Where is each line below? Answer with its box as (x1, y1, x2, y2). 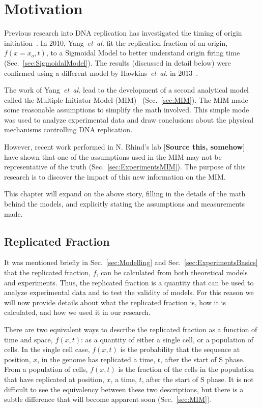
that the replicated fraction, (4, 267, 91, 278)
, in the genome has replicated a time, (37, 354, 156, 364)
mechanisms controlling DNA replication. (4, 124, 133, 135)
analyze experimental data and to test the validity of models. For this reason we (4, 287, 254, 298)
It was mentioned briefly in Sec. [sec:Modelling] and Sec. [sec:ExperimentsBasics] (4, 257, 258, 268)
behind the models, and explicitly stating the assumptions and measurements (4, 198, 245, 209)
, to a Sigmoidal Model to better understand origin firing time (46, 47, 240, 58)
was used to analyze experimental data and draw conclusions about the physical (4, 114, 254, 125)
